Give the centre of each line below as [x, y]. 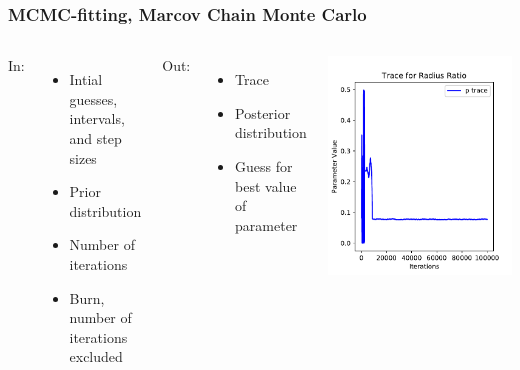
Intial [86, 79]
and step [95, 138]
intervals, [97, 118]
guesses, [93, 98]
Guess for [264, 166]
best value [266, 185]
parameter [266, 224]
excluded [96, 356]
